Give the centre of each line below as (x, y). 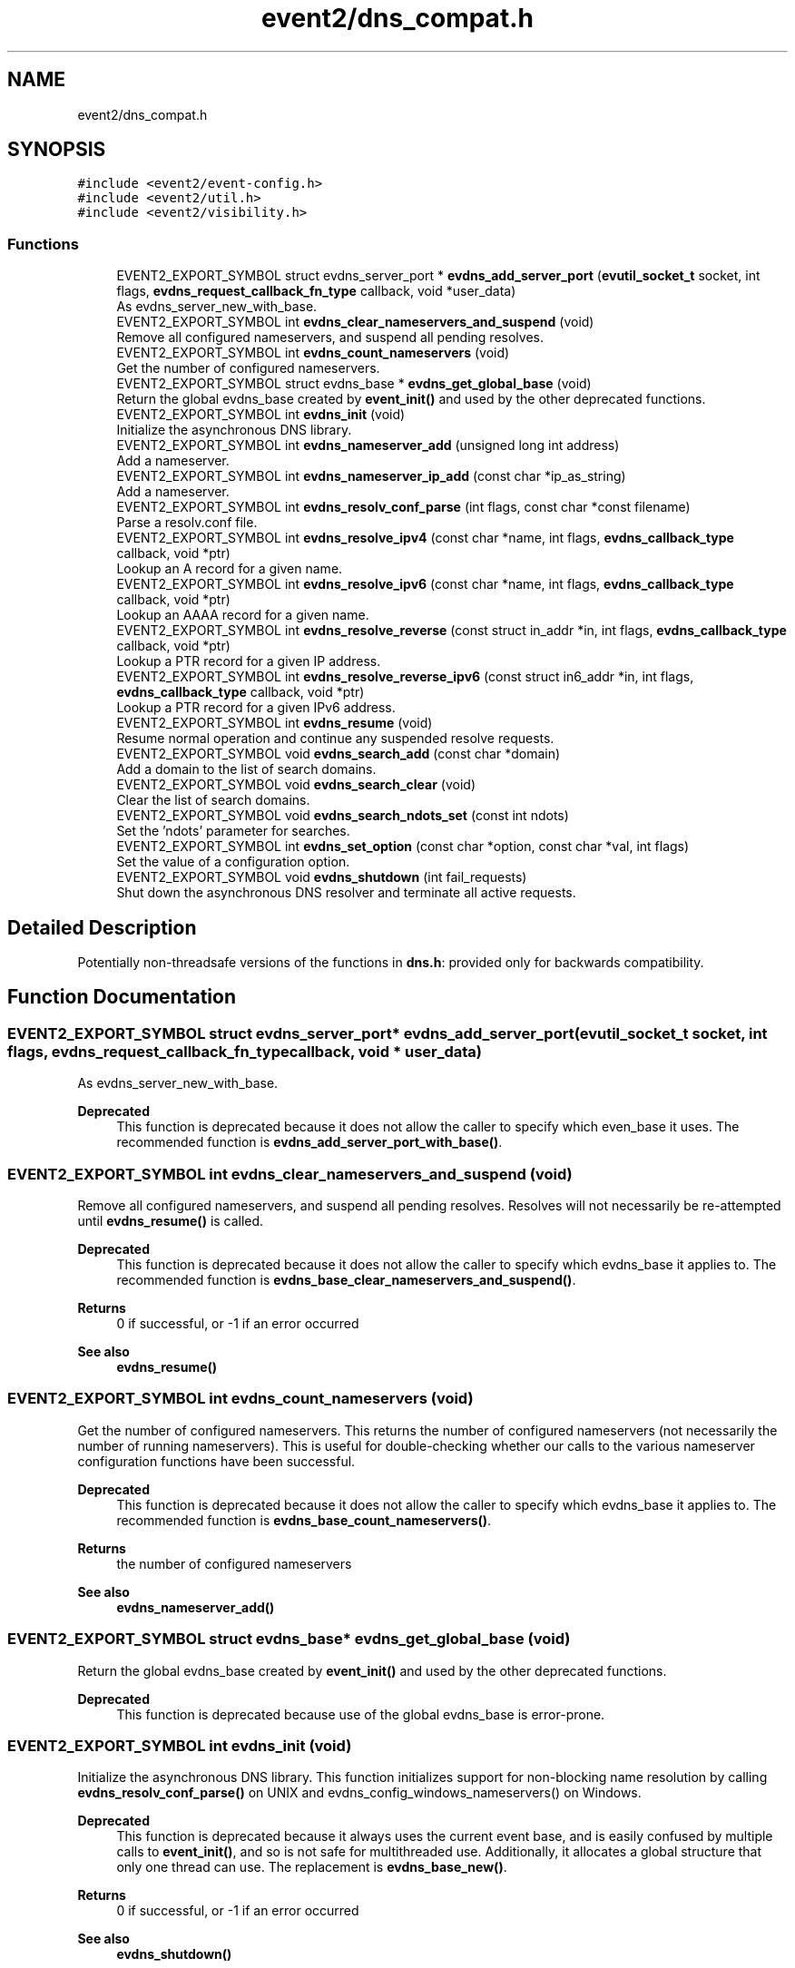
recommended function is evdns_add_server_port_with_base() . (309, 1142)
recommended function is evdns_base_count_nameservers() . (304, 1520)
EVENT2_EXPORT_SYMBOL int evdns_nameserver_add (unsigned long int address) (368, 445)
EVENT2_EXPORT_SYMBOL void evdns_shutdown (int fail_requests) (322, 877)
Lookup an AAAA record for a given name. (243, 615)
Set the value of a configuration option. (233, 862)
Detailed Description (102, 927)
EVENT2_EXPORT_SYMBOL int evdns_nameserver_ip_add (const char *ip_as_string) (371, 476)
